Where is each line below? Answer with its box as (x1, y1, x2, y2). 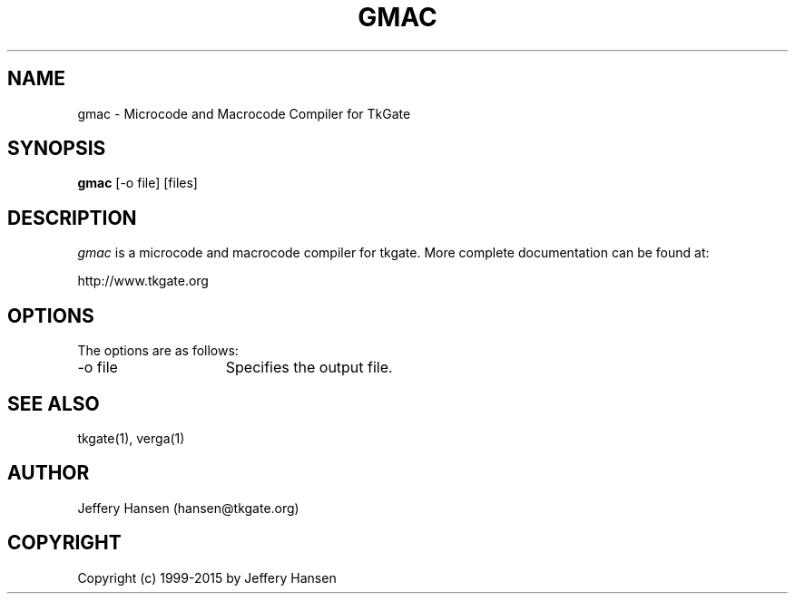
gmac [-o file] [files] (77, 175, 198, 191)
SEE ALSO (7, 392, 100, 415)
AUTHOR (7, 461, 90, 485)
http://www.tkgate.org (77, 273, 209, 289)
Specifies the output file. (225, 358, 393, 377)
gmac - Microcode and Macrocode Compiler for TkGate (77, 105, 411, 121)
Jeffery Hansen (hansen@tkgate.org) (77, 499, 299, 516)
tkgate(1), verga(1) (77, 430, 185, 446)
